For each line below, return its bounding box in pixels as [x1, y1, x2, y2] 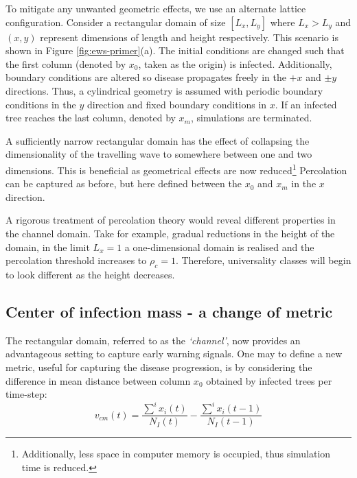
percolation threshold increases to [5, 253, 147, 267]
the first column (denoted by [5, 56, 126, 71]
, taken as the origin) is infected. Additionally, [138, 56, 332, 71]
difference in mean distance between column [5, 373, 191, 387]
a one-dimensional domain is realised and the [124, 239, 314, 254]
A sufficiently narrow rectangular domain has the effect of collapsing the [5, 133, 310, 147]
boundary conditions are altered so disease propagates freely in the [5, 70, 286, 84]
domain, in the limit [5, 239, 90, 254]
